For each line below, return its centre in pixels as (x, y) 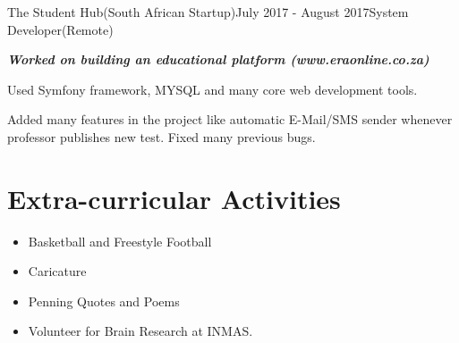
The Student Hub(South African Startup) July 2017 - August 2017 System (208, 12)
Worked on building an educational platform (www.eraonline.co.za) (218, 59)
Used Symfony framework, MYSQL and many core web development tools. (212, 89)
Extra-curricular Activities (174, 198)
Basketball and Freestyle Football (120, 241)
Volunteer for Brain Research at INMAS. (140, 331)
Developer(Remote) (60, 29)
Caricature (57, 271)
